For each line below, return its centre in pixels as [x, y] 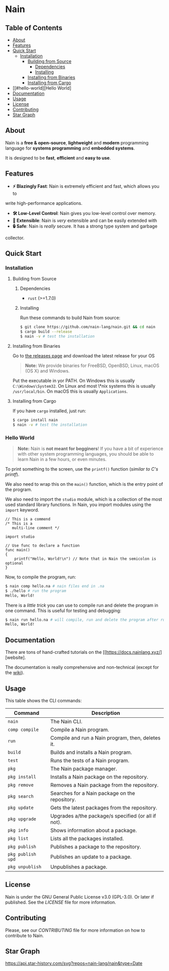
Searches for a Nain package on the [93, 793]
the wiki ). [15, 673]
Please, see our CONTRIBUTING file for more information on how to [75, 930]
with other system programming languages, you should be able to [86, 454]
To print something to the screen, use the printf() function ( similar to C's [82, 469]
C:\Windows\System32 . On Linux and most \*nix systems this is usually [84, 386]
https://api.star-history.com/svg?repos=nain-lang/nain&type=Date [74, 963]
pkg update [21, 807]
